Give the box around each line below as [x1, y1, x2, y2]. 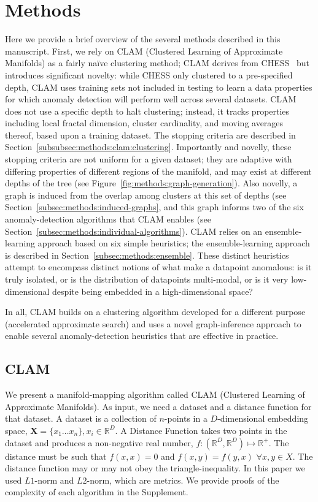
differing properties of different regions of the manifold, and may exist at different [5, 164, 312, 177]
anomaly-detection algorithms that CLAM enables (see [5, 213, 212, 226]
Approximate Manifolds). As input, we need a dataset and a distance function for [5, 400, 312, 413]
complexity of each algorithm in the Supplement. [5, 485, 188, 498]
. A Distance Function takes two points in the [115, 424, 287, 436]
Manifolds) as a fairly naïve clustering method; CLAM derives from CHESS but [5, 56, 309, 69]
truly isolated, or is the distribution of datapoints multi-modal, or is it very [5, 273, 289, 285]
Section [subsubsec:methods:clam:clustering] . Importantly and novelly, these [5, 140, 292, 153]
